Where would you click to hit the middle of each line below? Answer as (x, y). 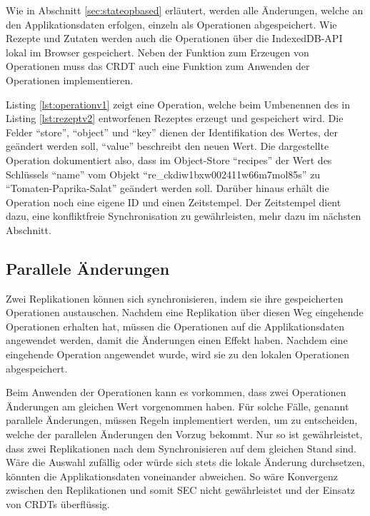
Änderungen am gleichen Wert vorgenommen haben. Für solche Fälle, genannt (177, 406)
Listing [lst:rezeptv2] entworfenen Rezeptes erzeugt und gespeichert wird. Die (175, 118)
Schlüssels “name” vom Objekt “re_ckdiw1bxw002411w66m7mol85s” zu (163, 174)
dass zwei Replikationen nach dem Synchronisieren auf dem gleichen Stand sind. (181, 448)
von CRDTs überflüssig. (58, 504)
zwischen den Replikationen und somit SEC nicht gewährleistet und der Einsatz (181, 490)
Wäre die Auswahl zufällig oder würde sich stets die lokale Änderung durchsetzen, (185, 462)
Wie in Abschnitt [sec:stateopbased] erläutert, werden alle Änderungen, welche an (185, 10)
